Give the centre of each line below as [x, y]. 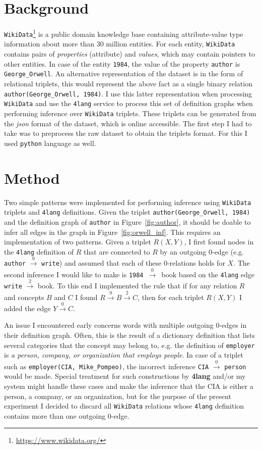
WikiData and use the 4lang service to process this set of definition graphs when [128, 103]
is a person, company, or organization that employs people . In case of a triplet [124, 355]
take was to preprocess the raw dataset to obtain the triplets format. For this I [126, 133]
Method [32, 178]
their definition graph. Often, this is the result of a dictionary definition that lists [130, 335]
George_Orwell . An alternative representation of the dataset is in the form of [124, 73]
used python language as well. [50, 143]
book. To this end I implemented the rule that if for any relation [137, 286]
